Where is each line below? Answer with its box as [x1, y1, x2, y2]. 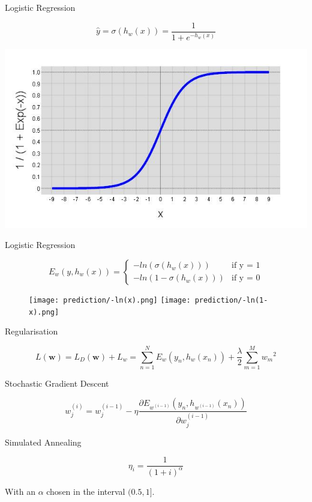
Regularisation [5, 325, 58, 337]
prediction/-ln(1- [194, 295, 268, 304]
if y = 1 [232, 261, 260, 270]
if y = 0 [232, 274, 260, 283]
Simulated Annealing [5, 435, 82, 448]
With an [5, 485, 35, 497]
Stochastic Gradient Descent [5, 376, 109, 389]
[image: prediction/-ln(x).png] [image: [29, 295, 191, 304]
